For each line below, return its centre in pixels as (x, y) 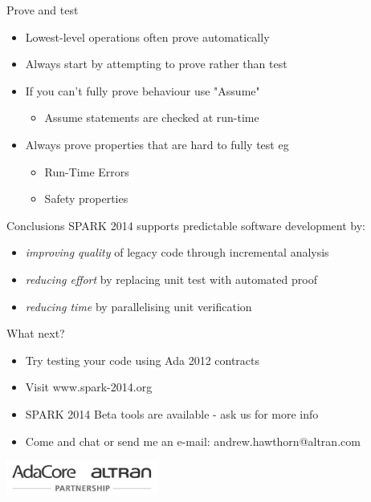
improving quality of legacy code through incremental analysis (177, 252)
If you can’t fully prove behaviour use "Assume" (143, 90)
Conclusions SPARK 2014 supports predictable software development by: (186, 225)
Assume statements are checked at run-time (152, 117)
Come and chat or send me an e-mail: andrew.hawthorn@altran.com (193, 441)
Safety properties (86, 198)
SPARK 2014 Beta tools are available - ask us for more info (172, 413)
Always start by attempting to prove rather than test (156, 64)
